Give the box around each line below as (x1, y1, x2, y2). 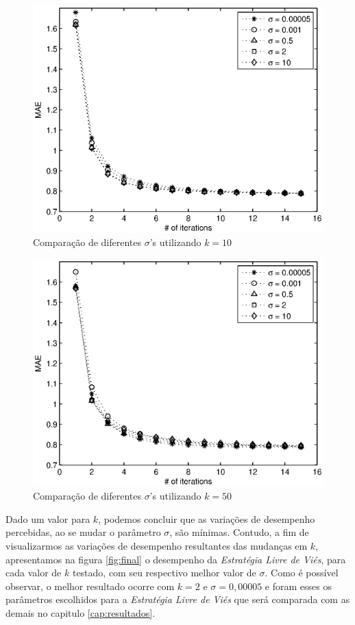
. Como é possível (265, 565, 339, 580)
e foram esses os (265, 578, 332, 593)
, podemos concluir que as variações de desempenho (98, 511, 315, 526)
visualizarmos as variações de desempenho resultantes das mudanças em (5, 538, 308, 552)
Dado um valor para (5, 511, 90, 526)
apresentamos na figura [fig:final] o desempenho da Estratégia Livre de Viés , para (5, 552, 346, 566)
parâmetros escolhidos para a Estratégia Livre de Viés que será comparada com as (5, 592, 350, 606)
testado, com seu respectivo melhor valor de (72, 565, 256, 580)
